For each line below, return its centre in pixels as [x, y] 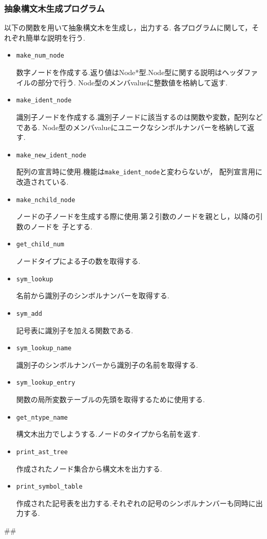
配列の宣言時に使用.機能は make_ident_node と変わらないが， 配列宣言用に [139, 172]
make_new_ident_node [51, 155]
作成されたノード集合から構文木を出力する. [89, 468]
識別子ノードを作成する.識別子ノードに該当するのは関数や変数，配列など [139, 116]
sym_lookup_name [44, 348]
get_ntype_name [42, 417]
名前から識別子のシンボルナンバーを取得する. [93, 295]
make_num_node [40, 56]
